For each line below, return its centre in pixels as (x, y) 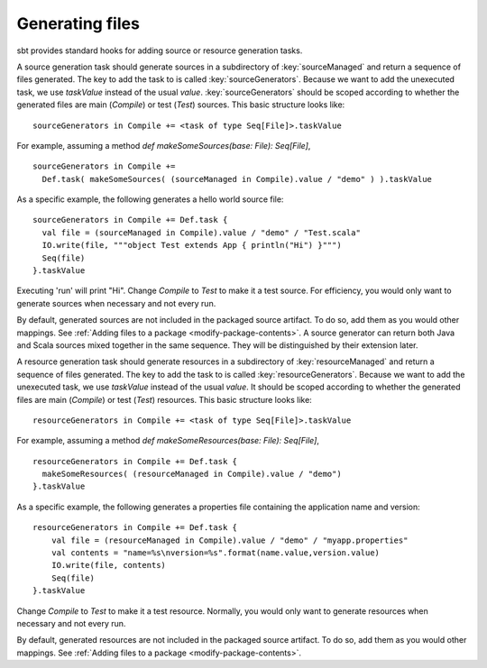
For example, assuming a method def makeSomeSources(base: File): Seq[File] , (164, 145)
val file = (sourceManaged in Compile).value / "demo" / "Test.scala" (201, 233)
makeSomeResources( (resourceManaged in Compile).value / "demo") (192, 474)
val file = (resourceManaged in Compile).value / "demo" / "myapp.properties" (230, 540)
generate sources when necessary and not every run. (116, 303)
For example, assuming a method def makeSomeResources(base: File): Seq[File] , (168, 441)
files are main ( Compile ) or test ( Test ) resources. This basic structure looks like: (165, 399)
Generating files (78, 23)
